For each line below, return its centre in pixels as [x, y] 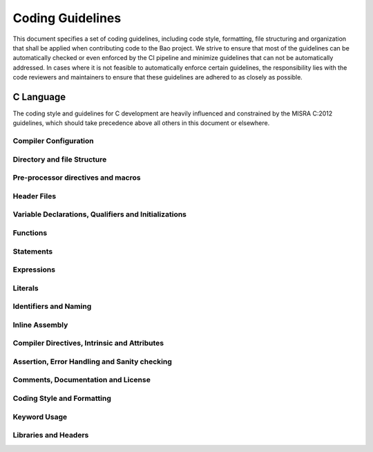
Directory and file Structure [60, 159]
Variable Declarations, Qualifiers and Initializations [99, 214]
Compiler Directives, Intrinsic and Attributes [88, 343]
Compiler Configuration [54, 141]
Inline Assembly [40, 325]
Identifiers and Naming [52, 306]
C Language [39, 97]
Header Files [35, 196]
